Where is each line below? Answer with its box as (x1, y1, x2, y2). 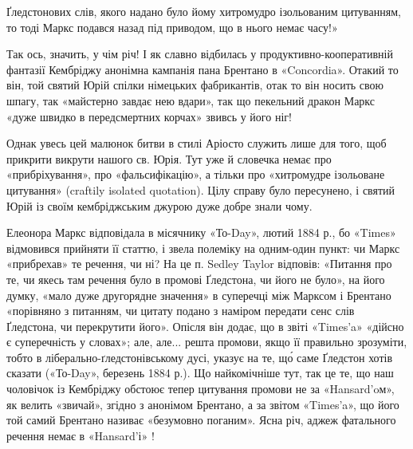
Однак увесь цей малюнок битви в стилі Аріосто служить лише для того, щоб (6, 135, 387, 152)
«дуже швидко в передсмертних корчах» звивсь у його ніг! (6, 108, 292, 124)
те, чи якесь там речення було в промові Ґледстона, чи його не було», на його (6, 270, 385, 287)
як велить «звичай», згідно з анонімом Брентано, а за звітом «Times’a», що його (6, 396, 399, 412)
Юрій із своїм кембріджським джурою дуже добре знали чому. (6, 197, 313, 214)
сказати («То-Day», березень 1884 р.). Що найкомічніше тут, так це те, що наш (6, 364, 394, 381)
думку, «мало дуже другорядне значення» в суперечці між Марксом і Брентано (6, 286, 391, 303)
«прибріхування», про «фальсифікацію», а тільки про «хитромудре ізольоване (6, 166, 385, 183)
